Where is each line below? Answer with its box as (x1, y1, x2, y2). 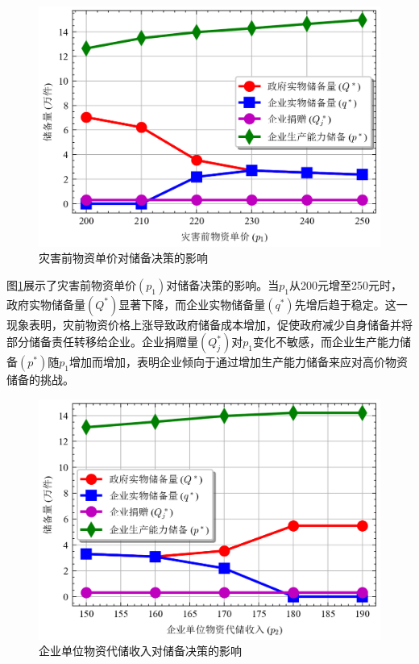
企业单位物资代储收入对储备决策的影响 (39, 642, 242, 659)
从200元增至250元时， (288, 276, 402, 293)
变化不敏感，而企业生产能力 (252, 333, 400, 350)
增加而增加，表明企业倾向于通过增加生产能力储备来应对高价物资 (68, 353, 408, 370)
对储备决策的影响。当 (166, 276, 280, 293)
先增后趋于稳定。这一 (294, 295, 408, 312)
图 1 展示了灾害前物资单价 (6, 276, 136, 293)
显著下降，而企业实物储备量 (118, 295, 266, 312)
